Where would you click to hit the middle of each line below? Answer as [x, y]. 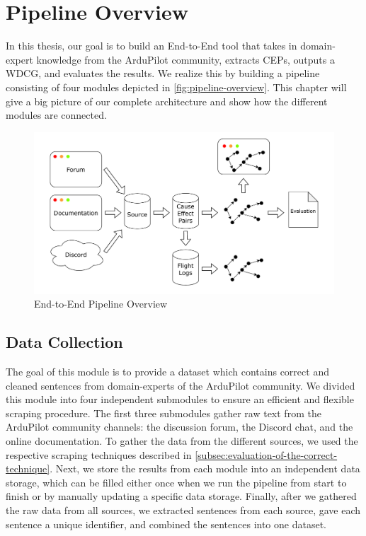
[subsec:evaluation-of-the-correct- [266, 454]
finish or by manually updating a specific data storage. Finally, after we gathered [181, 496]
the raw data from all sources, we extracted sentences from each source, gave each [183, 509]
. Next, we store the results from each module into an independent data [205, 468]
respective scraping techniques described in [99, 454]
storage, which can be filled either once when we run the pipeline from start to [176, 482]
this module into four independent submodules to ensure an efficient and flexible [180, 399]
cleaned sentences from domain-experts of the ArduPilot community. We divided [181, 385]
